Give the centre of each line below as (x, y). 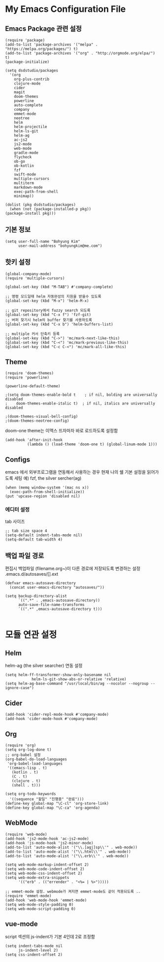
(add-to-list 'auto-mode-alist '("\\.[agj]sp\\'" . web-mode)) (71, 847)
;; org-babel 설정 (23, 755)
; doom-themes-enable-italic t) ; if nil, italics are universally (80, 404)
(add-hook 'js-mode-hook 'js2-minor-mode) (49, 843)
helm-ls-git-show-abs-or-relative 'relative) (79, 679)
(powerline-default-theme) (33, 386)
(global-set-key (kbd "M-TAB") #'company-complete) (59, 287)
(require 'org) (21, 745)
